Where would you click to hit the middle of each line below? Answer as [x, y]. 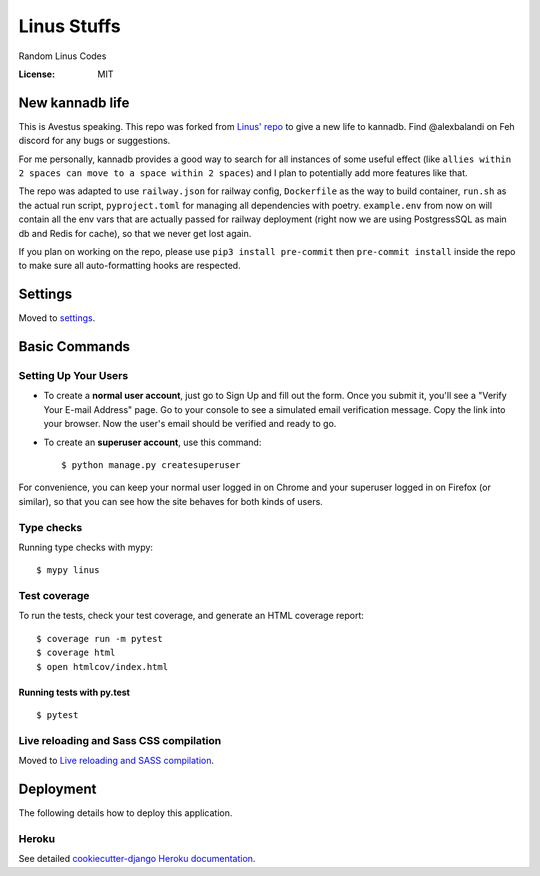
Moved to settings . [57, 318]
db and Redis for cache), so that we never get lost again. [135, 233]
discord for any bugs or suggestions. [94, 141]
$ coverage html [76, 653]
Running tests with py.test [74, 692]
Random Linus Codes [62, 56]
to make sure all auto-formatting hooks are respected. [129, 266]
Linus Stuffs [69, 26]
